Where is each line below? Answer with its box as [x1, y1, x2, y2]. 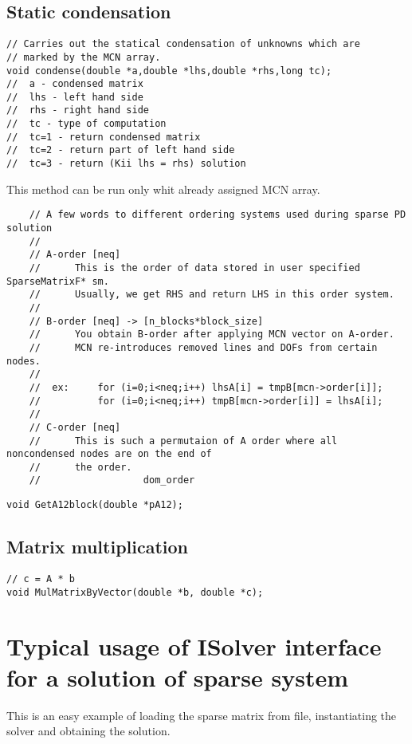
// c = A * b [6, 573, 75, 585]
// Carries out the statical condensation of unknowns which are [6, 38, 360, 50]
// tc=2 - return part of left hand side [6, 144, 235, 156]
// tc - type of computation [6, 118, 167, 130]
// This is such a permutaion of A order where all [29, 435, 338, 447]
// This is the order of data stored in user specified [29, 262, 360, 274]
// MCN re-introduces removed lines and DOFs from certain [29, 341, 378, 353]
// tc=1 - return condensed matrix [6, 131, 201, 143]
